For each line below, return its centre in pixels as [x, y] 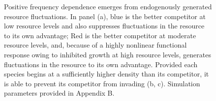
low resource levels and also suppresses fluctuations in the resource [104, 26]
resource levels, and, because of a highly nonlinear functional [95, 45]
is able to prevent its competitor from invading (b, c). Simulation [102, 83]
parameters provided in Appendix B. [59, 93]
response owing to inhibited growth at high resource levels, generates [108, 54]
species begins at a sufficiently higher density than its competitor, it [107, 74]
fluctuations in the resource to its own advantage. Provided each [101, 64]
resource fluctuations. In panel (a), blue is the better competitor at [105, 16]
